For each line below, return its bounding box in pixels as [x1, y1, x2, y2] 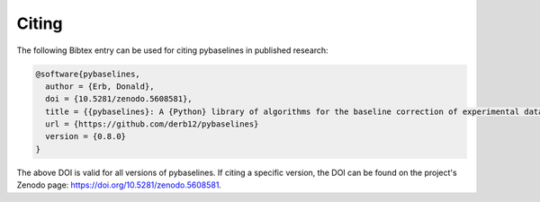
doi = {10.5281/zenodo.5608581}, [45, 94, 193, 104]
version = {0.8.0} [45, 131, 126, 142]
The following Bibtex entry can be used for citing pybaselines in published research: [16, 45, 328, 56]
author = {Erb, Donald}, [45, 81, 155, 92]
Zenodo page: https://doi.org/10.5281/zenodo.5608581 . [16, 180, 222, 190]
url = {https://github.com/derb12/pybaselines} [45, 119, 259, 129]
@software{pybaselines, [35, 68, 141, 79]
